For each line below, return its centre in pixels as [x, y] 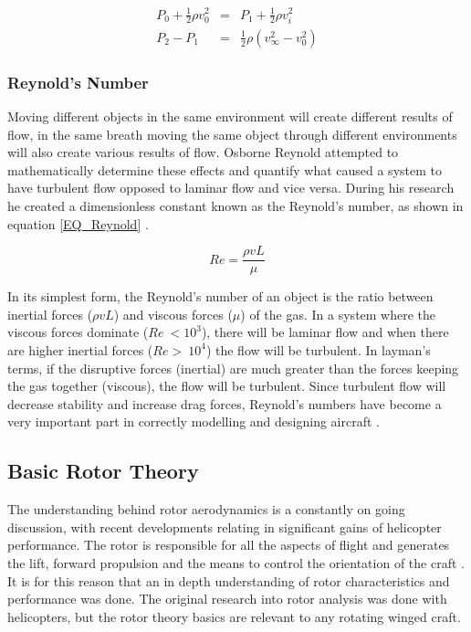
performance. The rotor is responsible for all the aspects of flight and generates [229, 545]
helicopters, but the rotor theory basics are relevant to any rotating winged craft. [234, 616]
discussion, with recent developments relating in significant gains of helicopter [225, 527]
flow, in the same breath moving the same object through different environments [232, 134]
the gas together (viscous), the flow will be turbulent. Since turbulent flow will [227, 386]
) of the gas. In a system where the [338, 314]
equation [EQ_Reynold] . [78, 223]
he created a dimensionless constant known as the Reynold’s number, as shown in [235, 205]
